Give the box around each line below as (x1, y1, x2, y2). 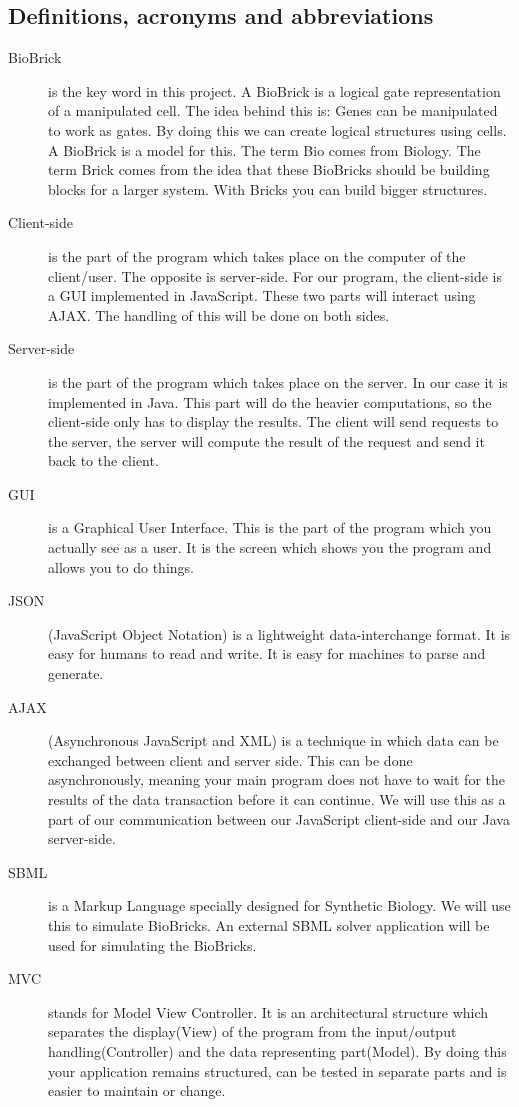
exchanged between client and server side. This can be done (48, 749, 413, 770)
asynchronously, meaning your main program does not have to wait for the (48, 769, 506, 790)
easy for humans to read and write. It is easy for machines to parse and (48, 643, 486, 664)
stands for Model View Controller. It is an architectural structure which (48, 1001, 489, 1022)
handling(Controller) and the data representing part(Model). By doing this (48, 1040, 507, 1061)
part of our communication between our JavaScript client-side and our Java (48, 808, 510, 829)
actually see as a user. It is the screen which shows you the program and (48, 537, 492, 558)
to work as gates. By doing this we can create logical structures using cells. (48, 119, 507, 140)
